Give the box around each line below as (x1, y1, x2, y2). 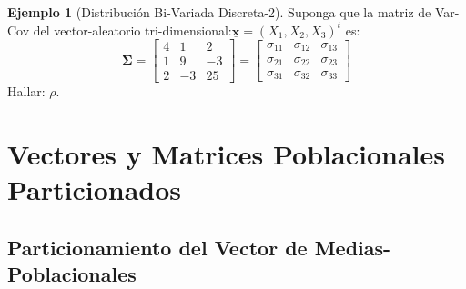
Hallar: (7, 82, 46, 101)
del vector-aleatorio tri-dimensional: (33, 20, 232, 39)
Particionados (7, 171, 182, 208)
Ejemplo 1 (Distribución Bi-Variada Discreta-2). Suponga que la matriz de (7, 3, 431, 21)
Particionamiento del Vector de (7, 233, 308, 261)
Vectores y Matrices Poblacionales (7, 135, 445, 173)
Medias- (314, 233, 391, 261)
